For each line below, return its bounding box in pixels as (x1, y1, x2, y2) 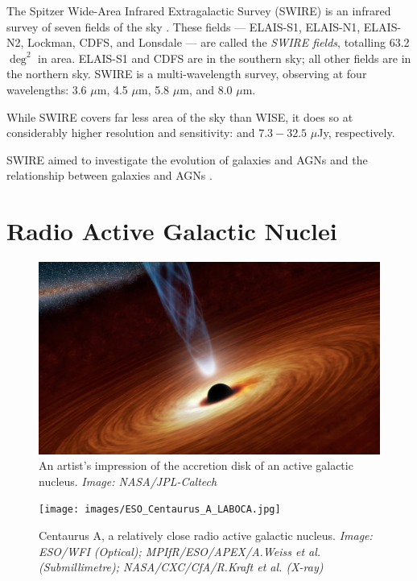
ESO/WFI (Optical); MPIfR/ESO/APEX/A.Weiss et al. (39, 542, 321, 559)
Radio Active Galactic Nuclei (6, 214, 337, 247)
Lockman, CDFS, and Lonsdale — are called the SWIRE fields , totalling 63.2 (27, 34, 410, 51)
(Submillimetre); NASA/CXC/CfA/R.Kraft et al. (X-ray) (39, 558, 324, 575)
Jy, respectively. (317, 124, 395, 141)
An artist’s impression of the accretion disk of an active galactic (39, 457, 353, 474)
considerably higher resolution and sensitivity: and (6, 124, 255, 141)
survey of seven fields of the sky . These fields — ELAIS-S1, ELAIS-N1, (6, 18, 361, 35)
